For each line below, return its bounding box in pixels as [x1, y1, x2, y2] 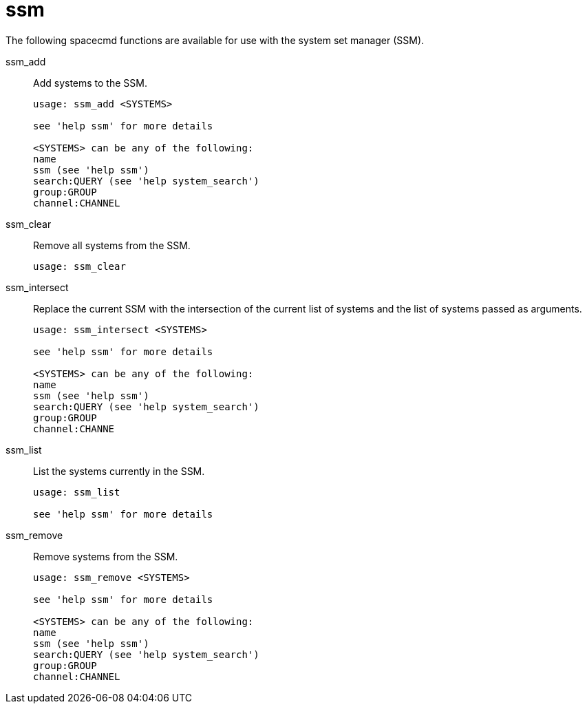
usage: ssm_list [33, 486, 120, 498]
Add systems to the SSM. [33, 76, 147, 89]
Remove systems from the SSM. [33, 550, 178, 562]
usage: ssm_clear [33, 260, 126, 272]
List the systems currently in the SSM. [33, 465, 205, 477]
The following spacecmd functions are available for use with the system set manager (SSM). [6, 34, 425, 46]
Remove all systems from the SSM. [33, 239, 191, 251]
